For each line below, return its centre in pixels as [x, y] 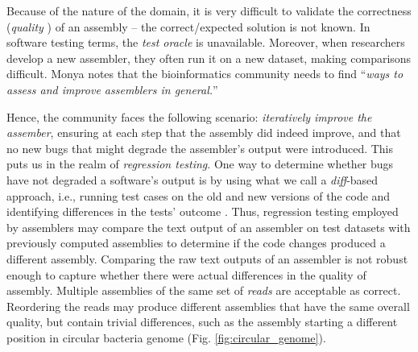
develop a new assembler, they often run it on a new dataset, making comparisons [209, 58]
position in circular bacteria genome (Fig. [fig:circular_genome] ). [166, 337]
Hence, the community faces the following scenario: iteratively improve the [189, 116]
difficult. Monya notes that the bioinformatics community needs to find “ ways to [205, 74]
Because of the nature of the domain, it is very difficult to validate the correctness [209, 10]
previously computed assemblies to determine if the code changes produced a [196, 243]
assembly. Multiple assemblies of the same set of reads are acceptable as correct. [204, 290]
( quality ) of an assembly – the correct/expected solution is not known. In [188, 26]
